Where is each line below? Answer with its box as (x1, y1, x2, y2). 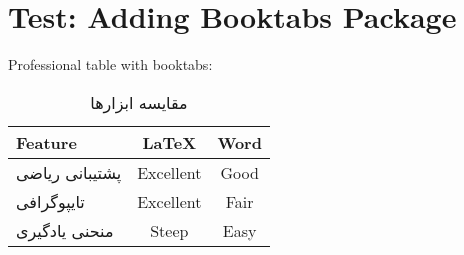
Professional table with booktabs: (8, 54, 213, 75)
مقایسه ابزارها (90, 90, 188, 114)
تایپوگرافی (16, 189, 85, 213)
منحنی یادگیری (16, 218, 114, 242)
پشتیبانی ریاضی (16, 160, 122, 184)
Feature (16, 130, 77, 154)
